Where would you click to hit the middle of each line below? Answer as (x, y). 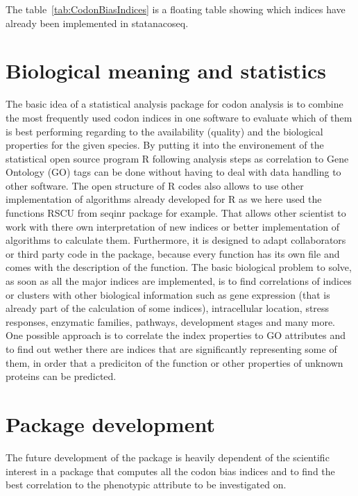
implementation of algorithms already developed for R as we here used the (164, 199)
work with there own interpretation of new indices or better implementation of (172, 226)
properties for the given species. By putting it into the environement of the (165, 145)
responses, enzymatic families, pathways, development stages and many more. (171, 321)
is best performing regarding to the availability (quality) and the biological (164, 131)
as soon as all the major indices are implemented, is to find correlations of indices (179, 281)
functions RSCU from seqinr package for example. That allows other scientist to (176, 213)
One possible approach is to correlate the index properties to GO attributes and (176, 335)
